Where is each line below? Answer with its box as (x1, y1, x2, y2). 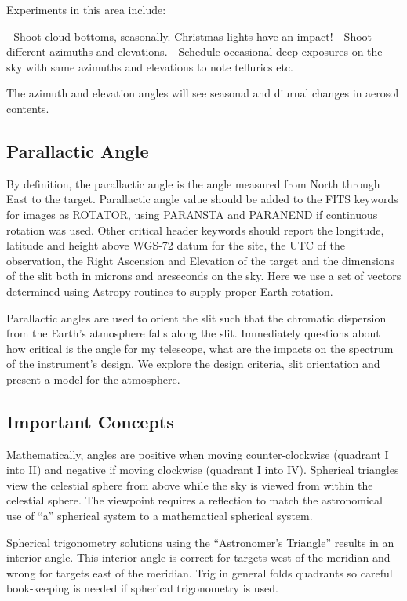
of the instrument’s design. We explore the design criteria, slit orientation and (6, 355, 380, 372)
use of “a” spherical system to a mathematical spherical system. (6, 508, 313, 524)
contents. (6, 100, 49, 116)
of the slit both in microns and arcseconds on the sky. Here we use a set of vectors (6, 268, 402, 284)
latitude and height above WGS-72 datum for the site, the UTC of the (6, 237, 345, 253)
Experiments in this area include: (6, 2, 166, 17)
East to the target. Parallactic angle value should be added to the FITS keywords (6, 191, 398, 207)
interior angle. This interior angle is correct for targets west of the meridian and (6, 549, 391, 566)
